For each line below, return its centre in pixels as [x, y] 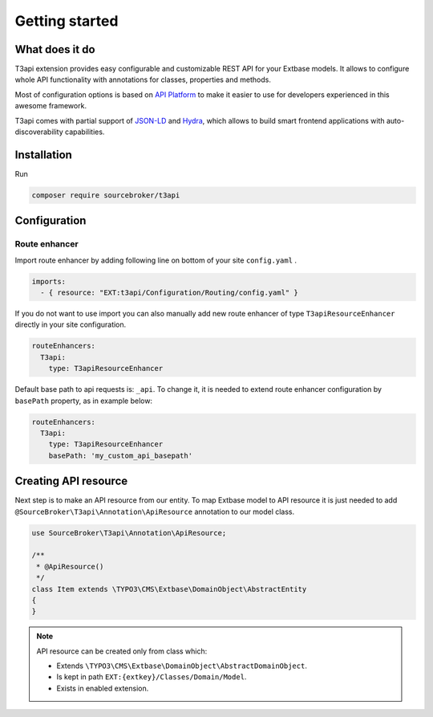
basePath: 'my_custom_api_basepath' [120, 455]
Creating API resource [71, 481]
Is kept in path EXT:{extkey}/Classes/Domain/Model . [152, 677]
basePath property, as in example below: [83, 401]
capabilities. [85, 132]
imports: [49, 281]
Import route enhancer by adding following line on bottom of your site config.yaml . [156, 260]
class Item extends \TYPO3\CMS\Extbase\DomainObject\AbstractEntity [169, 589]
